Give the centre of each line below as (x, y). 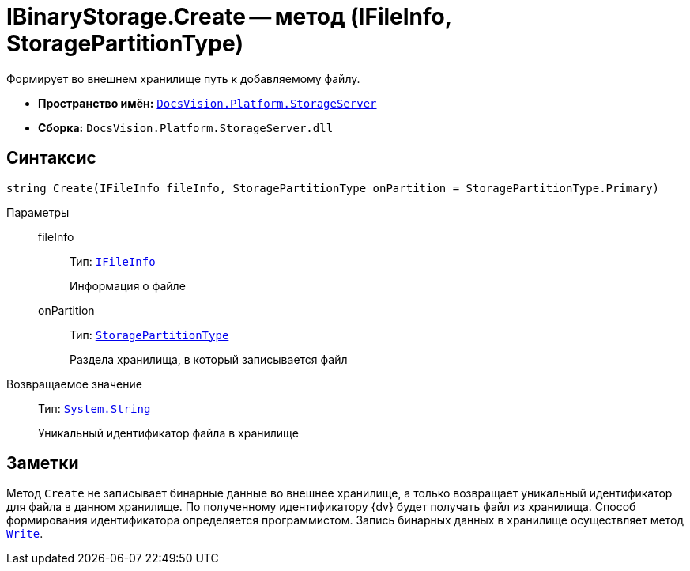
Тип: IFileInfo (113, 261)
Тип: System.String (94, 408)
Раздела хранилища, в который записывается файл (209, 359)
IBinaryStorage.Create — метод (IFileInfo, (229, 17)
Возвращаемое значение (74, 384)
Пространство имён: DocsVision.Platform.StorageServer (207, 103)
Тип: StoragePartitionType (149, 335)
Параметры (38, 212)
